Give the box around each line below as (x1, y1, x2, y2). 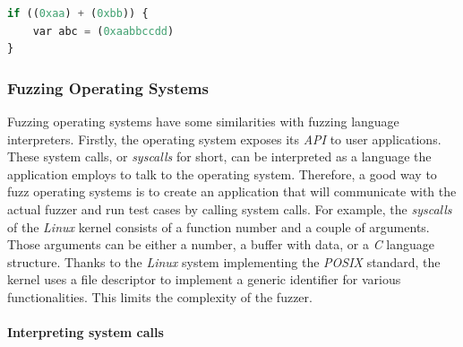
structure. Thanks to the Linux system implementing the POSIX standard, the (7, 252, 441, 271)
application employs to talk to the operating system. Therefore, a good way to (7, 164, 437, 183)
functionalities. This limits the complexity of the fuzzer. (7, 287, 313, 306)
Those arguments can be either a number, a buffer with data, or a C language (7, 235, 435, 254)
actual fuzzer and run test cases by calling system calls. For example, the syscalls (7, 199, 452, 218)
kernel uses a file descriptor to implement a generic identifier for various (7, 270, 401, 289)
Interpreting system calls (7, 323, 164, 342)
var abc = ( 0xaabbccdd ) (32, 24, 175, 38)
